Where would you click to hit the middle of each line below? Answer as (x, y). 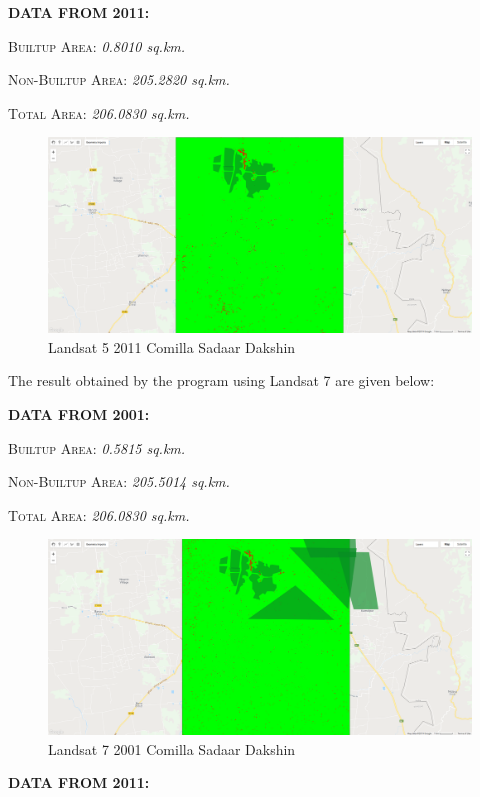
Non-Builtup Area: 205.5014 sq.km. (119, 481)
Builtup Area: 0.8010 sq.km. (97, 45)
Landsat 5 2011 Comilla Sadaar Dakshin (172, 346)
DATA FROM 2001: (79, 414)
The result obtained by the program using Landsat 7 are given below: (221, 380)
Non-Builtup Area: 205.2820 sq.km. (119, 79)
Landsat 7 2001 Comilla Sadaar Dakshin (172, 748)
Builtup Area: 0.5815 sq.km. (97, 447)
